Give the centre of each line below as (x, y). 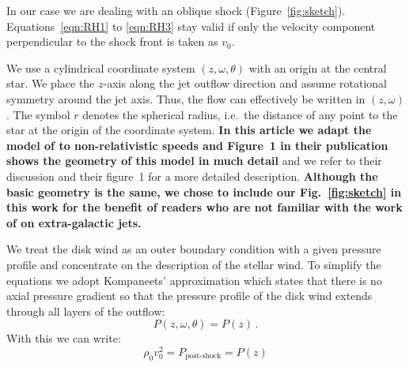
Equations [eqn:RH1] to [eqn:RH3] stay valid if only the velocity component (191, 26)
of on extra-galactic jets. (74, 222)
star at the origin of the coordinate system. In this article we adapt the (189, 130)
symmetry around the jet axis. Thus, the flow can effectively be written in (186, 98)
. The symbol (38, 114)
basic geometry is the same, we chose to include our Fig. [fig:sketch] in (204, 191)
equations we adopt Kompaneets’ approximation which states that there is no (194, 280)
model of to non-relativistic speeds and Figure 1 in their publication (197, 145)
